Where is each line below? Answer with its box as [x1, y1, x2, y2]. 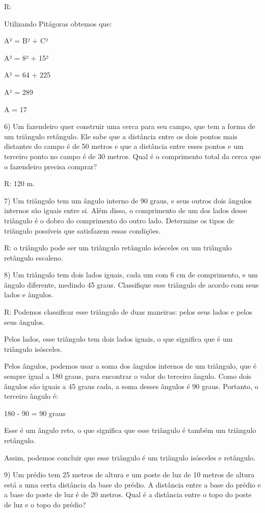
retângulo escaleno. [4, 252, 64, 263]
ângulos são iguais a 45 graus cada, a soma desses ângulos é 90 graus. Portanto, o [4, 380, 258, 391]
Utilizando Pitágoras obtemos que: [4, 18, 112, 29]
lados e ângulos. [4, 289, 54, 300]
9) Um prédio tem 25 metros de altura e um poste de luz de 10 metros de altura [4, 469, 255, 480]
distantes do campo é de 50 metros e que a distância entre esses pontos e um [4, 141, 244, 151]
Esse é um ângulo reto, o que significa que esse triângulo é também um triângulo [4, 425, 256, 435]
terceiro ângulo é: [4, 391, 58, 401]
